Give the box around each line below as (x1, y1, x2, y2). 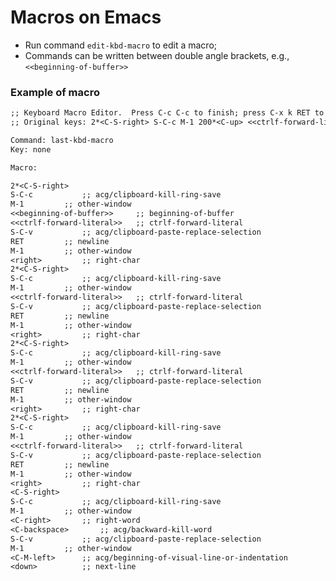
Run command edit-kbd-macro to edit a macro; (24, 39, 218, 51)
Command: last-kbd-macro (10, 135, 114, 145)
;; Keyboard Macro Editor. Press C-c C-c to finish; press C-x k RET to (10, 108, 325, 118)
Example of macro (10, 85, 100, 99)
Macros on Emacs (10, 6, 162, 29)
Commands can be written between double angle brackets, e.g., (24, 49, 290, 61)
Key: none (10, 144, 52, 155)
